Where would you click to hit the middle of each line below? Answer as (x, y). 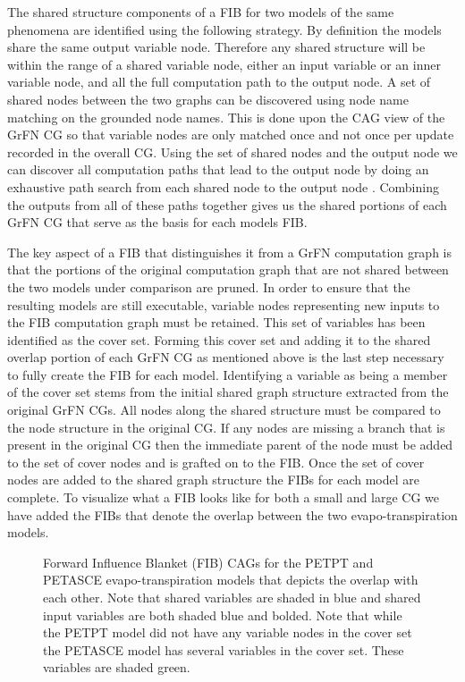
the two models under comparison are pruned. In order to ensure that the (209, 286)
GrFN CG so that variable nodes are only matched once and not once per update (231, 135)
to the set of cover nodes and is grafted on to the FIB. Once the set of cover (216, 462)
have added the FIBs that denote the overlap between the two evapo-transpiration (232, 514)
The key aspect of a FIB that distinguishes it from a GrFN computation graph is (230, 252)
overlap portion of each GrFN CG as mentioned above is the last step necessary (226, 357)
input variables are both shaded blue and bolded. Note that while (223, 615)
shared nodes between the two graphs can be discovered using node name (208, 99)
